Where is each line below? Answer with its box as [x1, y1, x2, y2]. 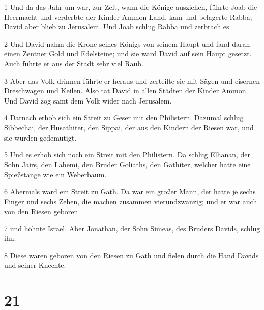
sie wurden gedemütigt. [4, 132, 77, 143]
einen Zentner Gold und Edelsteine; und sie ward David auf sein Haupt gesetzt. [4, 48, 252, 59]
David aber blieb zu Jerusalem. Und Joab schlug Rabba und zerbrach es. [4, 21, 231, 32]
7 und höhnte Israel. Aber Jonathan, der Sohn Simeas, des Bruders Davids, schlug [4, 223, 260, 233]
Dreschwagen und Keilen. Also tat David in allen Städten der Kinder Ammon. [4, 85, 248, 96]
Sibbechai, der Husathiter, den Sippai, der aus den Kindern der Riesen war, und [4, 122, 254, 132]
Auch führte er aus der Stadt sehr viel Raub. [4, 58, 143, 68]
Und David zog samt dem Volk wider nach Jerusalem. [4, 95, 172, 106]
